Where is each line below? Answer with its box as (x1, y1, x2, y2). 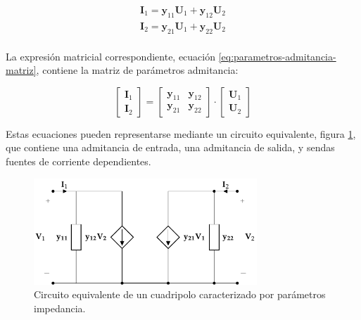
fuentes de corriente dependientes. (6, 154, 151, 169)
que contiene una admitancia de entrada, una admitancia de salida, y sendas (6, 140, 335, 155)
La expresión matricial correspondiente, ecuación (6, 49, 216, 63)
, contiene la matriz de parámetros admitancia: (36, 63, 239, 77)
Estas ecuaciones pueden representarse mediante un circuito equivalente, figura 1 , (6, 126, 356, 141)
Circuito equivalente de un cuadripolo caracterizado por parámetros (34, 287, 326, 302)
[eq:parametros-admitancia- (218, 49, 336, 63)
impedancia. (34, 301, 86, 316)
